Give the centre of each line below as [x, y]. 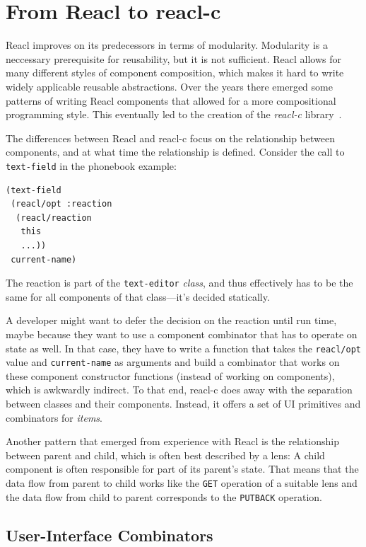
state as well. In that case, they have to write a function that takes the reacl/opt [183, 348]
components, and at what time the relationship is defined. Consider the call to [175, 152]
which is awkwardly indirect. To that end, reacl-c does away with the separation [179, 390]
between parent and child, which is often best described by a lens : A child [165, 455]
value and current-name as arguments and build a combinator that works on [173, 362]
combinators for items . [54, 417]
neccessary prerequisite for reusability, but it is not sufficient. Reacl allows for [174, 58]
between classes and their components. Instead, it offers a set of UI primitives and [183, 404]
